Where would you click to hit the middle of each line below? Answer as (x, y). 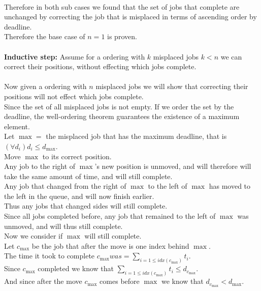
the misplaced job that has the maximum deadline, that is (136, 136)
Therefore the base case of (45, 36)
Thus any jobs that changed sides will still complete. (86, 206)
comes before (120, 281)
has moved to (230, 186)
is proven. (122, 36)
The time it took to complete (50, 256)
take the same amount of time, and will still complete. (88, 176)
